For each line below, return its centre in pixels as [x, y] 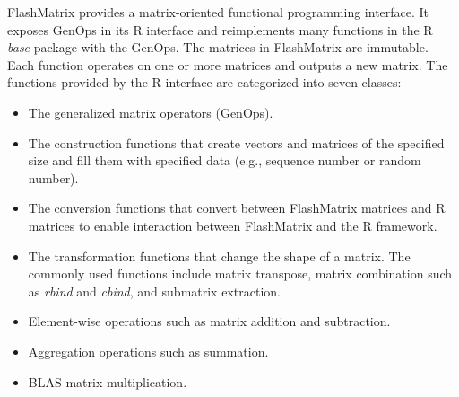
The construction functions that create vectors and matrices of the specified [236, 142]
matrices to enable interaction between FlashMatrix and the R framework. [233, 225]
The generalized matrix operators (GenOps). [151, 112]
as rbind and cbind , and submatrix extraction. [154, 291]
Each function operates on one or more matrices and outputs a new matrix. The [228, 64]
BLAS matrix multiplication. [108, 381]
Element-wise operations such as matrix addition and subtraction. [209, 321]
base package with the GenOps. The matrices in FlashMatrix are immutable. [218, 47]
